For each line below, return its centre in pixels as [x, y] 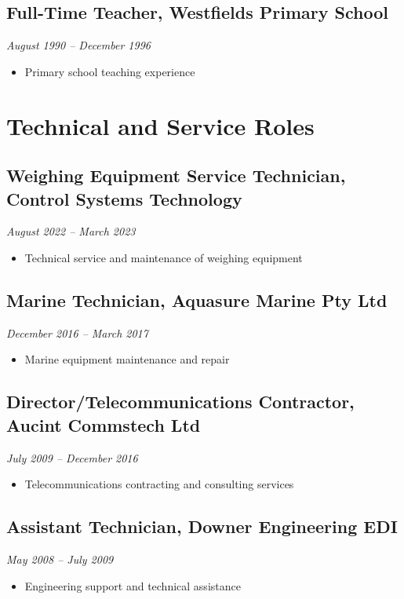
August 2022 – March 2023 [71, 231]
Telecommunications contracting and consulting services [159, 484]
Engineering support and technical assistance [133, 585]
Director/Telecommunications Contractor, [180, 402]
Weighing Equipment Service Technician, [176, 175]
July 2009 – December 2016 [72, 457]
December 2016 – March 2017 [77, 332]
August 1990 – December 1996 [78, 45]
